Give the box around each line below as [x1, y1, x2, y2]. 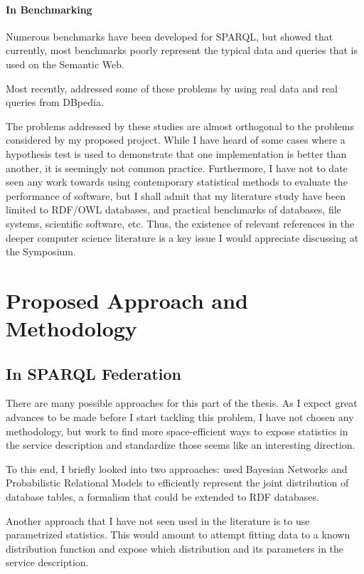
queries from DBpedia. [6, 95, 104, 110]
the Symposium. [6, 244, 76, 259]
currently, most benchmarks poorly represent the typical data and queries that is [6, 43, 358, 58]
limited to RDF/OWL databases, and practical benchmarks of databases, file [6, 202, 341, 217]
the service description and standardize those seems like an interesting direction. [6, 437, 355, 452]
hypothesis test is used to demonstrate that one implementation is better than [6, 146, 347, 161]
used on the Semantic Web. [6, 56, 124, 71]
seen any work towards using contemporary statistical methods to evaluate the [6, 174, 348, 189]
